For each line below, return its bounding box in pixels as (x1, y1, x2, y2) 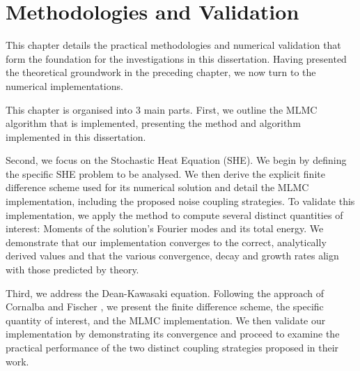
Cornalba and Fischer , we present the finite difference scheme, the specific (6, 299, 324, 314)
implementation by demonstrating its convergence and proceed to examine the (6, 326, 340, 341)
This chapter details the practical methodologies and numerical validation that (6, 38, 341, 52)
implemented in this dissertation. (6, 129, 146, 144)
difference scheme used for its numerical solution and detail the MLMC (6, 180, 309, 195)
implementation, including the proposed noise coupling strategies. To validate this (6, 194, 355, 209)
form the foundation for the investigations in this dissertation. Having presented (6, 51, 347, 66)
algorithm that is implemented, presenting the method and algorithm (6, 116, 301, 130)
